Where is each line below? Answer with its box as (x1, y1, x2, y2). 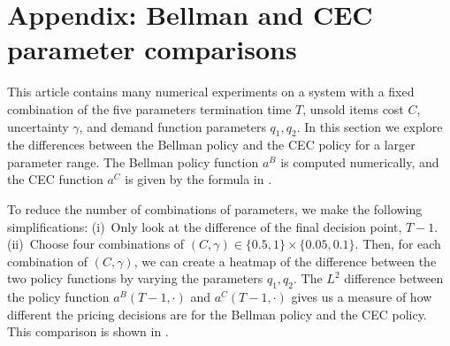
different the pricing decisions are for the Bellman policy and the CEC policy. (7, 304, 427, 323)
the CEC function (7, 170, 103, 188)
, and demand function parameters (79, 117, 266, 135)
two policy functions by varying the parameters (7, 269, 263, 288)
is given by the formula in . (125, 170, 272, 188)
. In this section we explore (296, 117, 443, 135)
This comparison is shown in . (7, 322, 169, 341)
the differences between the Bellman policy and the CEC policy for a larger (7, 135, 416, 154)
